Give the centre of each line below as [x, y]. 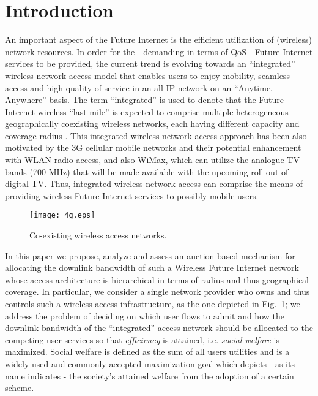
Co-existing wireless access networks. [98, 235]
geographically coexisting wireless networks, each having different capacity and [152, 124]
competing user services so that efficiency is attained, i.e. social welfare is [142, 339]
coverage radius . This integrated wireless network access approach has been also [156, 135]
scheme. [20, 388]
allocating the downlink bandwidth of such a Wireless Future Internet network [152, 268]
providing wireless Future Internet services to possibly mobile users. [132, 195]
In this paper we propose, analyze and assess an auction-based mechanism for [150, 255]
